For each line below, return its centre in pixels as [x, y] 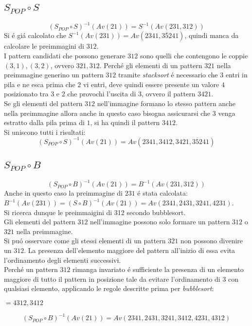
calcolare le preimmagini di [44, 46]
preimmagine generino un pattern [54, 75]
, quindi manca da [212, 35]
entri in [236, 75]
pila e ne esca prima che [40, 84]
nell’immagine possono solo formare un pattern [160, 222]
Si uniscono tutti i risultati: [45, 132]
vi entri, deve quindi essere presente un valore [151, 84]
